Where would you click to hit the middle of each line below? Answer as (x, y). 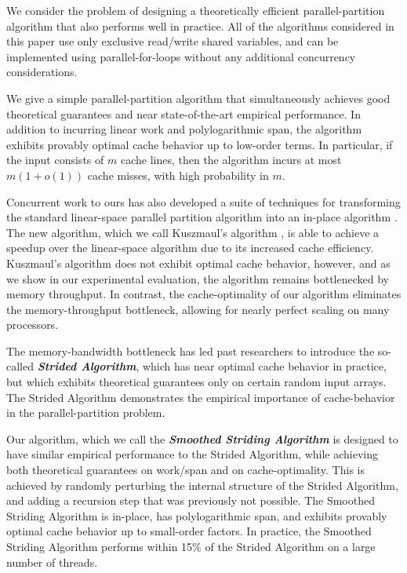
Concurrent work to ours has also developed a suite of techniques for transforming (203, 201)
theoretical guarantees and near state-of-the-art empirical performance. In (184, 113)
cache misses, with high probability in (178, 175)
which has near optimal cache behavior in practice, (264, 366)
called (20, 366)
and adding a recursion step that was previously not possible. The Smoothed (191, 500)
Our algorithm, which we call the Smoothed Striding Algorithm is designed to (202, 438)
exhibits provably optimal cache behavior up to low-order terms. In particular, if (200, 144)
